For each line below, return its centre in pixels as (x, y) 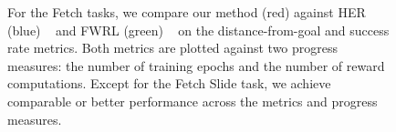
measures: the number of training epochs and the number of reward (196, 65)
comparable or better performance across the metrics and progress (193, 101)
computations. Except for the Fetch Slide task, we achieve (169, 83)
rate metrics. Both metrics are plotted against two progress (173, 48)
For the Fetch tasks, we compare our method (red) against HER (187, 12)
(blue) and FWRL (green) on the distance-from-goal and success (198, 30)
